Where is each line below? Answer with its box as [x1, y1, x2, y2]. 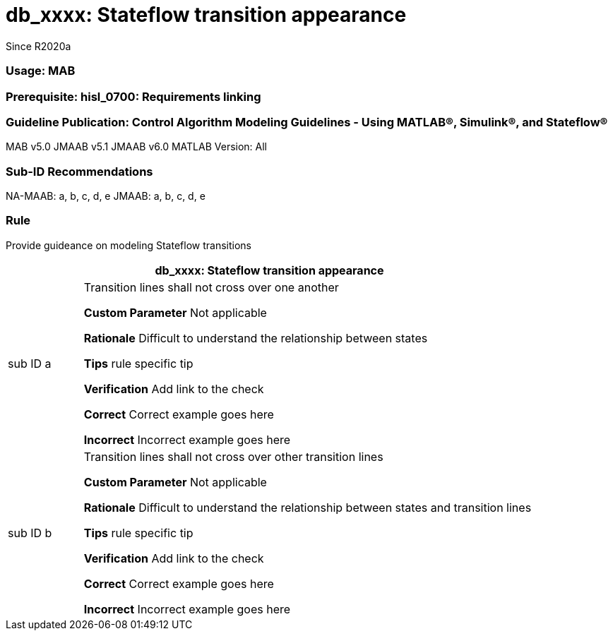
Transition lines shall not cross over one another [83, 280, 339, 294]
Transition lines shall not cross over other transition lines [83, 449, 383, 464]
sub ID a [8, 356, 52, 371]
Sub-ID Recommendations [6, 164, 153, 179]
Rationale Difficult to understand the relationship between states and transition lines [83, 500, 532, 515]
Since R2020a [6, 40, 71, 52]
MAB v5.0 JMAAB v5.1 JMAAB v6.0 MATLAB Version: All [6, 140, 268, 153]
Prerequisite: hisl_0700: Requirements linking [6, 89, 261, 104]
